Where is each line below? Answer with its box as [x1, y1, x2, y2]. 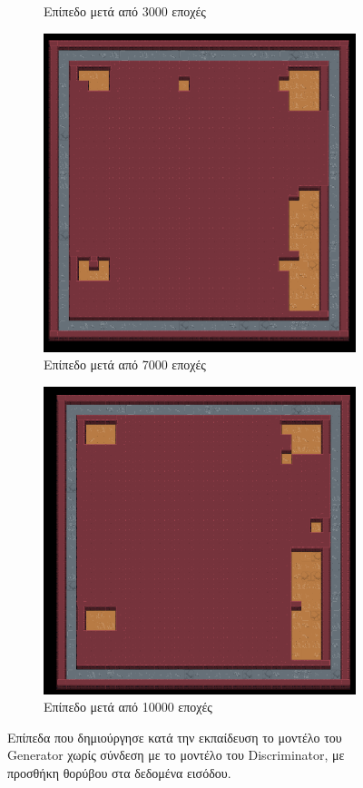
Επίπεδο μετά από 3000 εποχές [44, 2, 206, 20]
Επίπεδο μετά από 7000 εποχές [44, 355, 206, 374]
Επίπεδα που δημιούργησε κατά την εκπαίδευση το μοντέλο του [7, 727, 342, 746]
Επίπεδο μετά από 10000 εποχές [44, 697, 212, 716]
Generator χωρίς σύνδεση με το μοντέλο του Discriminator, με [7, 745, 345, 764]
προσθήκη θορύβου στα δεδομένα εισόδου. [7, 763, 231, 783]
